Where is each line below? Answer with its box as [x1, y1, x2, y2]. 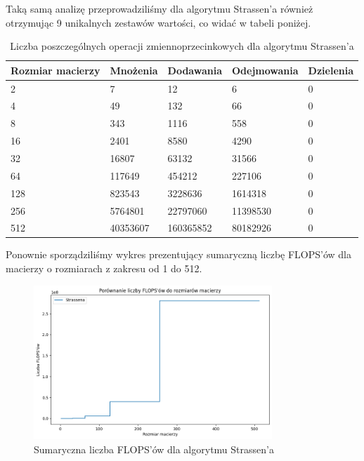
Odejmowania [232, 62, 299, 77]
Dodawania [167, 62, 222, 77]
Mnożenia [110, 62, 158, 77]
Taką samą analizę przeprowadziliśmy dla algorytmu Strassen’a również [6, 1, 313, 15]
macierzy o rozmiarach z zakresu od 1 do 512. [6, 261, 202, 276]
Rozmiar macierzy [11, 62, 100, 77]
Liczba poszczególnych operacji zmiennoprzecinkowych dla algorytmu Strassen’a [10, 39, 354, 53]
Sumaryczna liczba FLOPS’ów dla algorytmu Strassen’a [34, 441, 274, 456]
